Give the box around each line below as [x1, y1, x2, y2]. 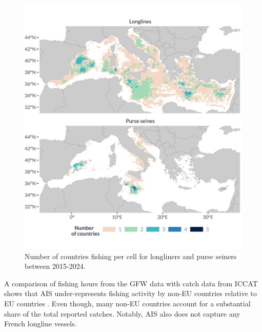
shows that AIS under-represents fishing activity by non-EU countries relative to [4, 288, 257, 299]
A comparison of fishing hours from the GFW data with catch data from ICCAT [4, 278, 258, 288]
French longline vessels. [4, 318, 77, 329]
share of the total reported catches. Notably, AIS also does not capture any [4, 308, 240, 319]
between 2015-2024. [25, 261, 86, 271]
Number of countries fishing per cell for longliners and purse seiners [25, 250, 237, 261]
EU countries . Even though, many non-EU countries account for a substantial [4, 298, 251, 309]
